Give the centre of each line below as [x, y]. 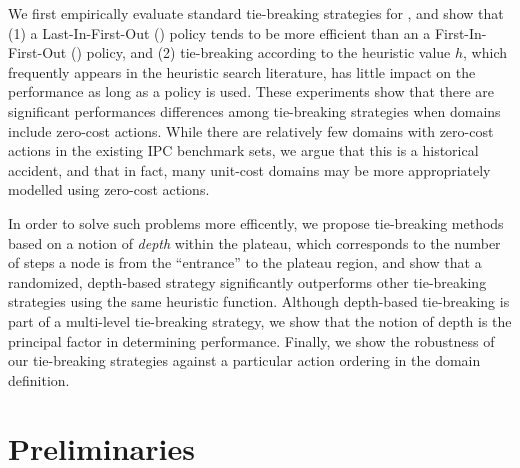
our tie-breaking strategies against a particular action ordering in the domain [244, 360]
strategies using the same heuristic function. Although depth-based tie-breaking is [259, 301]
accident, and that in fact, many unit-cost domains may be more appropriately [249, 169]
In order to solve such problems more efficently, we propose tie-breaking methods [256, 222]
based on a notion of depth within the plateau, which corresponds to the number [254, 242]
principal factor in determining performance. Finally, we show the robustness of [251, 340]
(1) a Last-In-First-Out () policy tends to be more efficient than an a [219, 32]
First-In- [460, 32]
